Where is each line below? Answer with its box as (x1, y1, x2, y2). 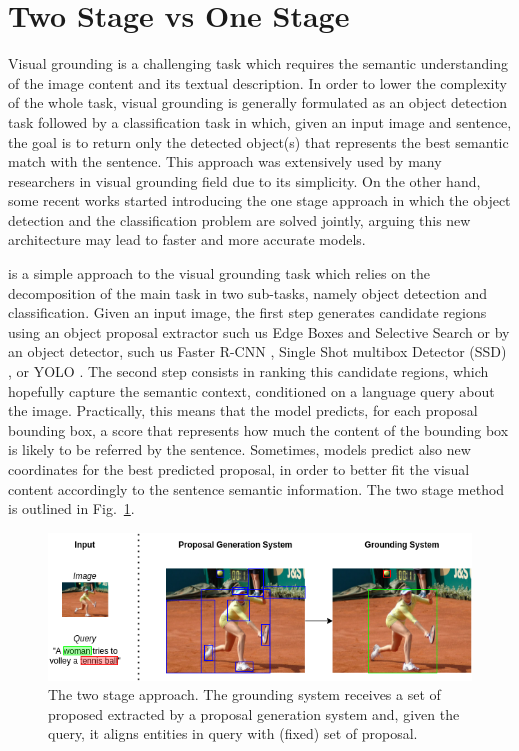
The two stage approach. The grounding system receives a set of (48, 684, 441, 705)
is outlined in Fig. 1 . (8, 498, 135, 519)
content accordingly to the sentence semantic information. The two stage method (8, 478, 505, 499)
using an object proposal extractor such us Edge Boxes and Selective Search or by (8, 321, 510, 342)
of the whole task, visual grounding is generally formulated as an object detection (8, 92, 507, 113)
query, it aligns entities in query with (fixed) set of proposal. (48, 723, 418, 744)
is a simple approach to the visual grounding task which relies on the (8, 263, 431, 284)
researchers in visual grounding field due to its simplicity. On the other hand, (8, 170, 481, 191)
